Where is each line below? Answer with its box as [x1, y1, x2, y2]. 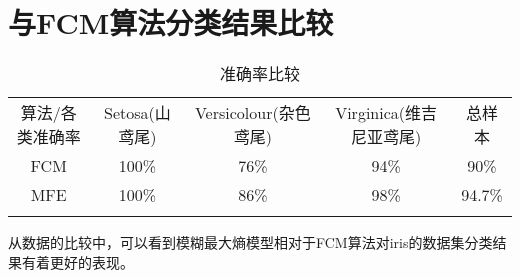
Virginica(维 [335, 101, 421, 125]
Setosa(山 [104, 101, 171, 125]
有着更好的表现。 [21, 251, 134, 272]
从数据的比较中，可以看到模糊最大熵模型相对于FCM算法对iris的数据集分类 [8, 232, 493, 253]
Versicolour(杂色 [194, 101, 311, 125]
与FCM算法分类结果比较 [8, 2, 334, 43]
